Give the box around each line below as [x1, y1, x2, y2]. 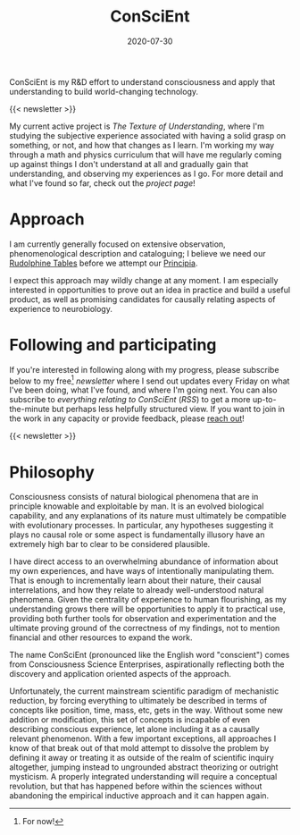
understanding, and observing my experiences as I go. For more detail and [9, 168, 284, 179]
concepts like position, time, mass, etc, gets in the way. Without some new [9, 704, 284, 716]
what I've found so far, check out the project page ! [9, 177, 196, 189]
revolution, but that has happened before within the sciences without [9, 780, 262, 792]
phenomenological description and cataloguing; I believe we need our [9, 248, 266, 258]
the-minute [9, 404, 51, 415]
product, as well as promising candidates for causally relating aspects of [9, 293, 276, 305]
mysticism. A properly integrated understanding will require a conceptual [9, 772, 278, 782]
